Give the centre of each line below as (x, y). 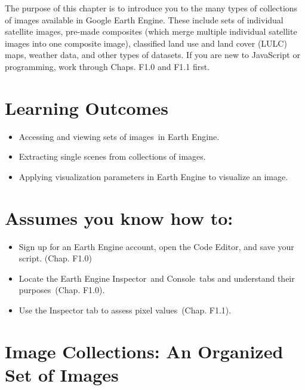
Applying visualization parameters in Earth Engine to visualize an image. (153, 176)
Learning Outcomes (87, 107)
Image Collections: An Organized (144, 351)
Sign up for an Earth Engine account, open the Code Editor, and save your (156, 246)
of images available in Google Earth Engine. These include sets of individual (144, 19)
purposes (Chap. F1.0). (62, 290)
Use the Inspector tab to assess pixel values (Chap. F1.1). (125, 310)
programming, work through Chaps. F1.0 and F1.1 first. (107, 66)
